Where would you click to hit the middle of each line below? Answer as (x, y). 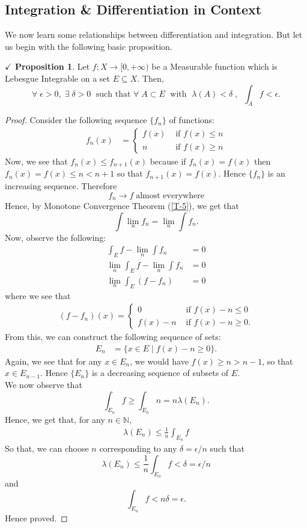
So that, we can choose (47, 448)
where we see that (38, 295)
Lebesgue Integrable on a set (57, 78)
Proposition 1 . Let (53, 66)
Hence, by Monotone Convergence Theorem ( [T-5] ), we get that (122, 205)
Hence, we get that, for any (55, 419)
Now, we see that (36, 161)
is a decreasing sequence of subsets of (160, 373)
